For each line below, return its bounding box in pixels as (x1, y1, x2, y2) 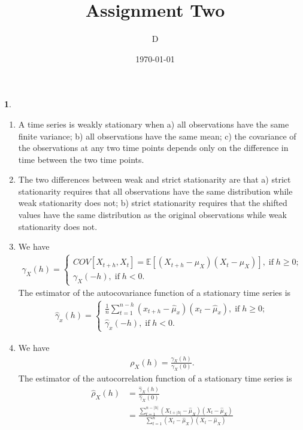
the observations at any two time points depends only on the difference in (18, 141, 289, 154)
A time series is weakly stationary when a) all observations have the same (18, 117, 289, 130)
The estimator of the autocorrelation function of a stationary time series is (18, 372, 292, 384)
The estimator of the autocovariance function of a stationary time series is (18, 286, 291, 299)
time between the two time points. (18, 153, 144, 165)
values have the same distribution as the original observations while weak (18, 208, 287, 221)
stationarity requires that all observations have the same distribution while (18, 184, 293, 197)
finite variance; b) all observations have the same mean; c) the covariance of (18, 129, 296, 142)
